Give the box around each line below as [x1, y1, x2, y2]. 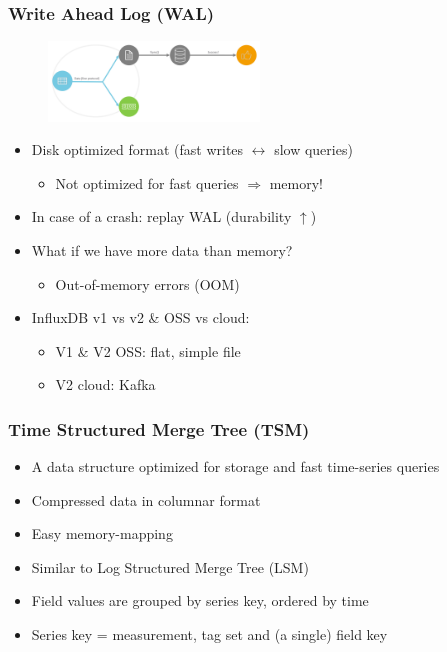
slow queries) [274, 139, 353, 160]
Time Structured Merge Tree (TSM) [8, 416, 310, 441]
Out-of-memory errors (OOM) [55, 273, 240, 294]
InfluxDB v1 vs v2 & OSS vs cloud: [31, 307, 250, 328]
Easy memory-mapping [31, 523, 173, 544]
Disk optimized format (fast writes [31, 139, 244, 160]
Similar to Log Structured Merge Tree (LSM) [31, 556, 309, 577]
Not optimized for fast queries [55, 172, 239, 193]
